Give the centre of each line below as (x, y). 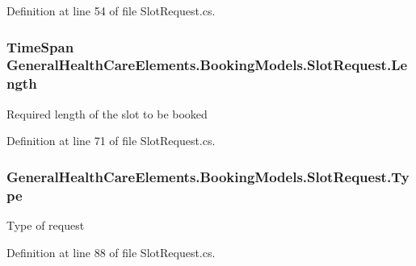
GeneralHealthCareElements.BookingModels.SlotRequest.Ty (208, 176)
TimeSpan (40, 46)
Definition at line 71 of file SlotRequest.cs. (111, 141)
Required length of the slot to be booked (107, 113)
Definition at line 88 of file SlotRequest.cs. (111, 252)
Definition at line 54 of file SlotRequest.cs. (111, 10)
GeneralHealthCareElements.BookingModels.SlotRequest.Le (207, 65)
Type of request (46, 224)
